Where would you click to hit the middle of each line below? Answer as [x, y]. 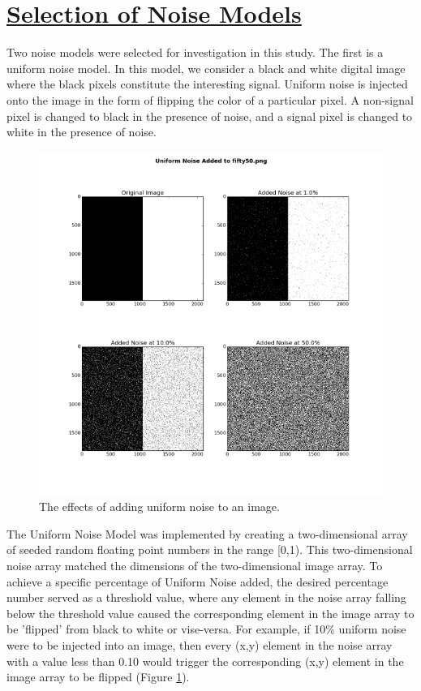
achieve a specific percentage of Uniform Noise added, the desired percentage [198, 581]
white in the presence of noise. [82, 132]
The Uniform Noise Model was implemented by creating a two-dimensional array [207, 533]
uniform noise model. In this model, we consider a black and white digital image [206, 68]
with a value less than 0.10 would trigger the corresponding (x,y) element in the [205, 661]
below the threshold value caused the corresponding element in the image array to [210, 613]
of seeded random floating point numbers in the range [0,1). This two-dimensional [210, 549]
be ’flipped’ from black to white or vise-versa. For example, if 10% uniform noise [206, 629]
